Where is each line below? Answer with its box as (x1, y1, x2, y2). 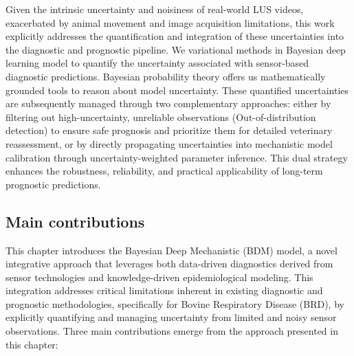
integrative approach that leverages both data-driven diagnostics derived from (5, 256, 333, 271)
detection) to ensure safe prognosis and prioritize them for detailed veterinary (5, 123, 333, 137)
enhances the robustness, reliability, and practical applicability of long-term (5, 164, 323, 178)
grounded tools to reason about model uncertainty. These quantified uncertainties (5, 82, 349, 97)
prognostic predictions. (5, 177, 101, 191)
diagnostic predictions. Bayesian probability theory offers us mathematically (5, 69, 326, 83)
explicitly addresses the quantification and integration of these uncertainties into (5, 29, 344, 43)
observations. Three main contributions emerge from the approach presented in (5, 324, 338, 338)
